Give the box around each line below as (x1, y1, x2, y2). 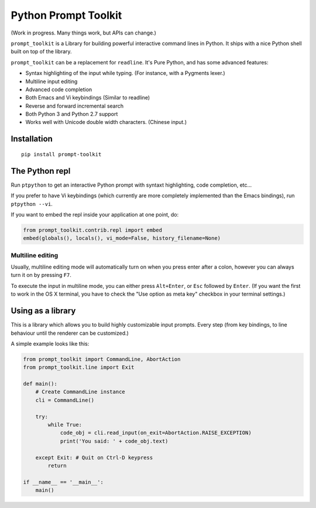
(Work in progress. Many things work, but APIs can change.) (11, 29, 156, 36)
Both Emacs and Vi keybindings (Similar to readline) (25, 94, 150, 101)
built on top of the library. (11, 48, 73, 55)
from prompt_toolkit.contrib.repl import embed (23, 226, 162, 234)
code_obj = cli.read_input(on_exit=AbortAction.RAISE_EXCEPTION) (60, 430, 252, 436)
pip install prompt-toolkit (21, 151, 102, 157)
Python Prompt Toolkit (11, 9, 122, 22)
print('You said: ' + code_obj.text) (60, 438, 169, 444)
